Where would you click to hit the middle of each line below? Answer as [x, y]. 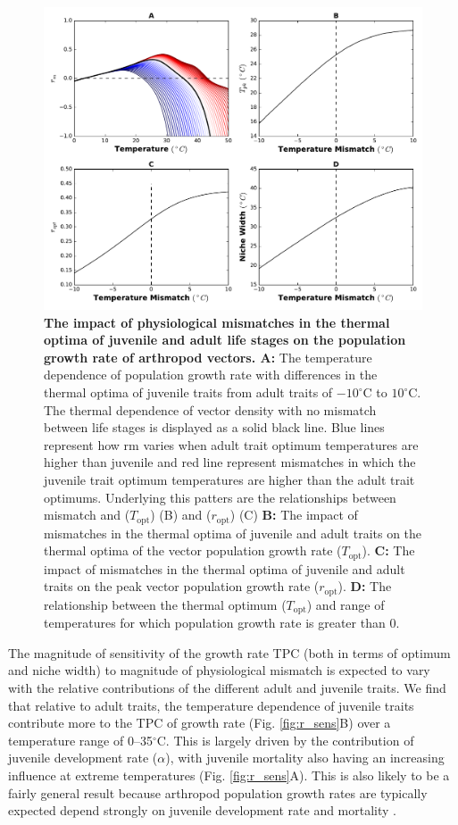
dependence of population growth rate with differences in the [211, 375]
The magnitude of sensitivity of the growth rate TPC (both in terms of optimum [229, 652]
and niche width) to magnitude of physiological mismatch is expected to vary [219, 670]
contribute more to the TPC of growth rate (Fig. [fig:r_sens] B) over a [200, 723]
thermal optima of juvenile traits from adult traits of [188, 392]
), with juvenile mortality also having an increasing [305, 758]
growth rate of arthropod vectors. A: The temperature [208, 357]
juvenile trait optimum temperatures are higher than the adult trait [229, 480]
